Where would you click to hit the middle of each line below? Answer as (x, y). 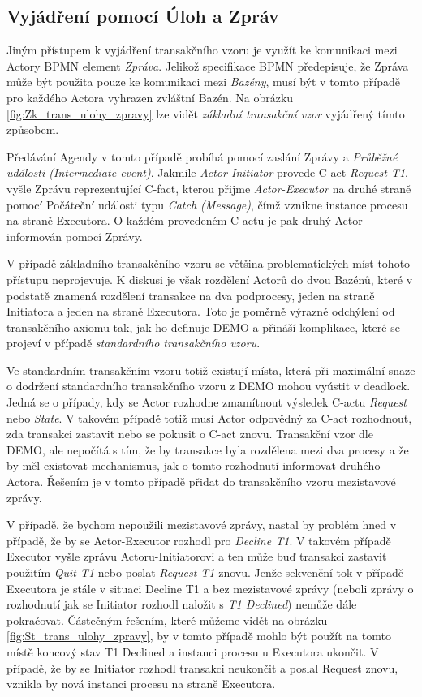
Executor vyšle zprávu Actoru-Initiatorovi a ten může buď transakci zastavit (197, 556)
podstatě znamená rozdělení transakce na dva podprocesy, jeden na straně (191, 295)
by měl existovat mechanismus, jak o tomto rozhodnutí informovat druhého (194, 465)
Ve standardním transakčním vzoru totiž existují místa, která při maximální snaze (211, 370)
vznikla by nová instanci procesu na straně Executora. (141, 684)
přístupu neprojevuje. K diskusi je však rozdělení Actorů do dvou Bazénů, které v (210, 279)
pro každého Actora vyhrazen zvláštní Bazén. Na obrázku (150, 97)
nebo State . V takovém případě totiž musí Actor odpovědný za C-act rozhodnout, (209, 417)
